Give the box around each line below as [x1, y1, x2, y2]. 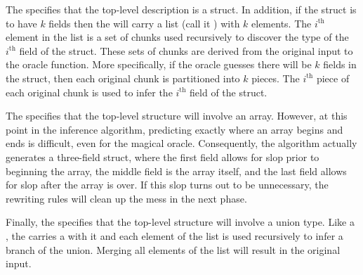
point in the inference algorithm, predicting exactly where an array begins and [6, 122, 343, 136]
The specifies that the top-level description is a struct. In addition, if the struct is [6, 2, 357, 16]
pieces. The [251, 70, 300, 85]
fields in [323, 57, 357, 72]
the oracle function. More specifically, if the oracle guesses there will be [6, 57, 312, 72]
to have [6, 15, 37, 30]
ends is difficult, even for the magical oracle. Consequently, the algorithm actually [6, 136, 357, 151]
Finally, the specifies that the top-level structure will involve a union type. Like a [6, 215, 355, 229]
